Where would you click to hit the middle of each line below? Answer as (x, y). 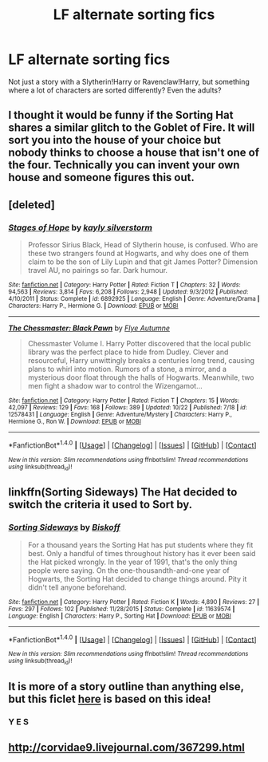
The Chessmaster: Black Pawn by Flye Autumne (89, 328)
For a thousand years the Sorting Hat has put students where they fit (140, 545)
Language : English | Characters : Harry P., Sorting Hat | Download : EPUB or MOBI (120, 616)
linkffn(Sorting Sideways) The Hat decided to (123, 492)
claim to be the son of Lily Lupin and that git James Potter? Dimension (142, 262)
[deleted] (32, 205)
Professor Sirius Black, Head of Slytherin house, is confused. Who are (143, 245)
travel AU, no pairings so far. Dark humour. (98, 270)
